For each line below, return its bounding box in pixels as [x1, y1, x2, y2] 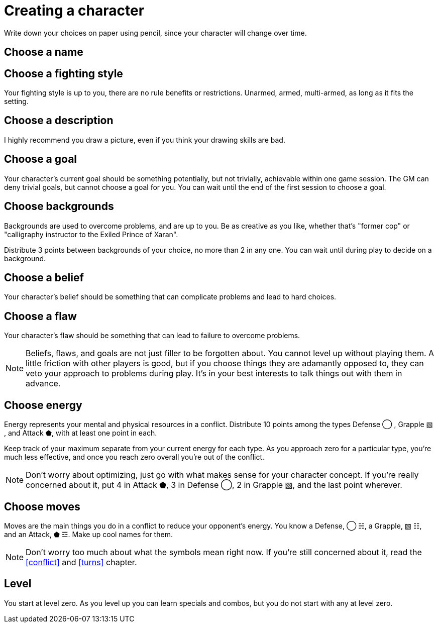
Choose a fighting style [4, 67, 123, 80]
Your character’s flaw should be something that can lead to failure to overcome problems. [4, 331, 300, 340]
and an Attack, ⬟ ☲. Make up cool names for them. [4, 530, 173, 539]
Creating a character [4, 2, 145, 19]
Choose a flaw [4, 309, 77, 323]
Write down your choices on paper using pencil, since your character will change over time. [4, 28, 307, 37]
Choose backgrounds [4, 200, 114, 213]
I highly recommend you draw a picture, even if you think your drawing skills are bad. [4, 135, 285, 144]
